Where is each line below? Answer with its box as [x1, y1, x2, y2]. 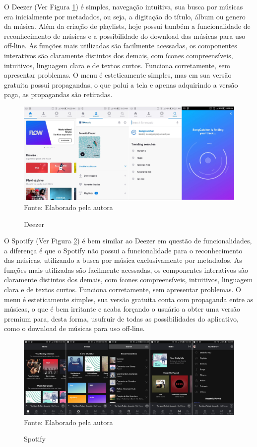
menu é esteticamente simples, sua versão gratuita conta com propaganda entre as [4, 294, 254, 304]
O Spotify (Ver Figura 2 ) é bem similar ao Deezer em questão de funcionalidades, [4, 235, 252, 246]
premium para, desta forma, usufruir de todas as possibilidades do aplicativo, [4, 313, 239, 324]
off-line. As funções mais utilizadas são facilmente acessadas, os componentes [4, 40, 237, 51]
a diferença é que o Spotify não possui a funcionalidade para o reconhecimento [4, 245, 243, 255]
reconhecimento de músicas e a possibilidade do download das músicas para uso [4, 30, 246, 41]
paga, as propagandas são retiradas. [4, 89, 113, 100]
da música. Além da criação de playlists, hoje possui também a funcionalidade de [4, 21, 251, 31]
